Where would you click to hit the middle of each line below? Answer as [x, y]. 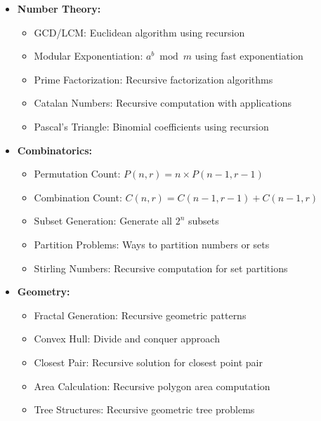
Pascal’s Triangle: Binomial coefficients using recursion [151, 126]
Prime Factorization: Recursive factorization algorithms [153, 79]
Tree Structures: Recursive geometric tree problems [144, 409]
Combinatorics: [55, 150]
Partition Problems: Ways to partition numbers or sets [152, 244]
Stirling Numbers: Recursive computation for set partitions [161, 268]
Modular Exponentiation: [89, 56]
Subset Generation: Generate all [103, 221]
